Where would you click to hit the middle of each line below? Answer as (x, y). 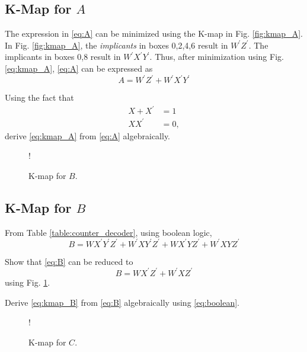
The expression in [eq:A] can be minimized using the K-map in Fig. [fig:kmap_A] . (154, 33)
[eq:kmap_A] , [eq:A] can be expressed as (79, 68)
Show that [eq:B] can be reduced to (69, 261)
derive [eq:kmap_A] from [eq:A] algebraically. (88, 135)
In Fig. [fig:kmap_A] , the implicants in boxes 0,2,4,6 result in (116, 45)
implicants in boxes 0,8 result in (63, 57)
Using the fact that (39, 97)
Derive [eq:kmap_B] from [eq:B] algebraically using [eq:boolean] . (122, 302)
